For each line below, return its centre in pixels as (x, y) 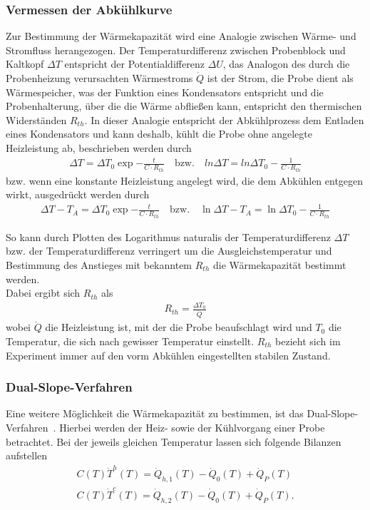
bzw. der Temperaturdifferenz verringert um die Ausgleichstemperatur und (169, 251)
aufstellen (27, 455)
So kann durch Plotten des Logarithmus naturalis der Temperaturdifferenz (168, 236)
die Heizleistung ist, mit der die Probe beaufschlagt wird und (179, 327)
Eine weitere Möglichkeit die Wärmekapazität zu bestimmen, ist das (155, 413)
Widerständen (36, 119)
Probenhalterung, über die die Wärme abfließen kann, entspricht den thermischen (184, 106)
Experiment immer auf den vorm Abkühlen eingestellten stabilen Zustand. (168, 355)
